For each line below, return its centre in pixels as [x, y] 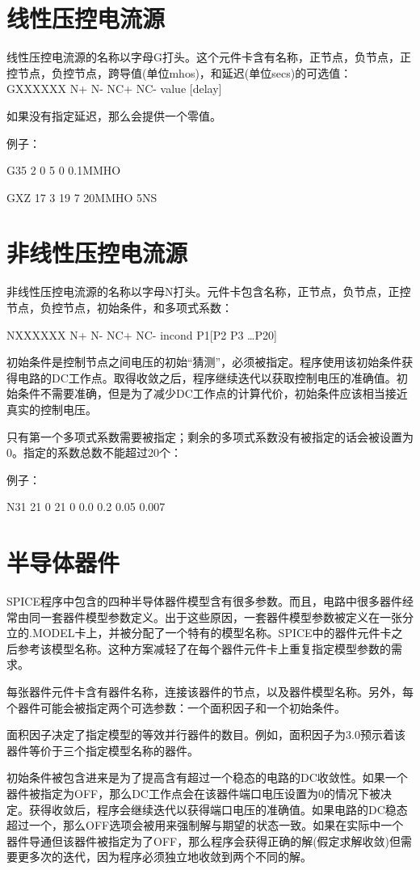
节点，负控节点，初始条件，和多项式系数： [120, 307]
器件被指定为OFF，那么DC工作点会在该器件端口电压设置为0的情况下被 [193, 793]
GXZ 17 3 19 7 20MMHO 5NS [82, 197]
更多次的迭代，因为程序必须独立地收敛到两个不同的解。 [164, 857]
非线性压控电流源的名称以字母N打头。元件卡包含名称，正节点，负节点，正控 [209, 291]
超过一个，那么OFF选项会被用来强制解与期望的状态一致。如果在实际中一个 [205, 825]
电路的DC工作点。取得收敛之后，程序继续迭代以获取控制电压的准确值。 [207, 377]
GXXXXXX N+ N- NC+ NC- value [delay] [114, 89]
